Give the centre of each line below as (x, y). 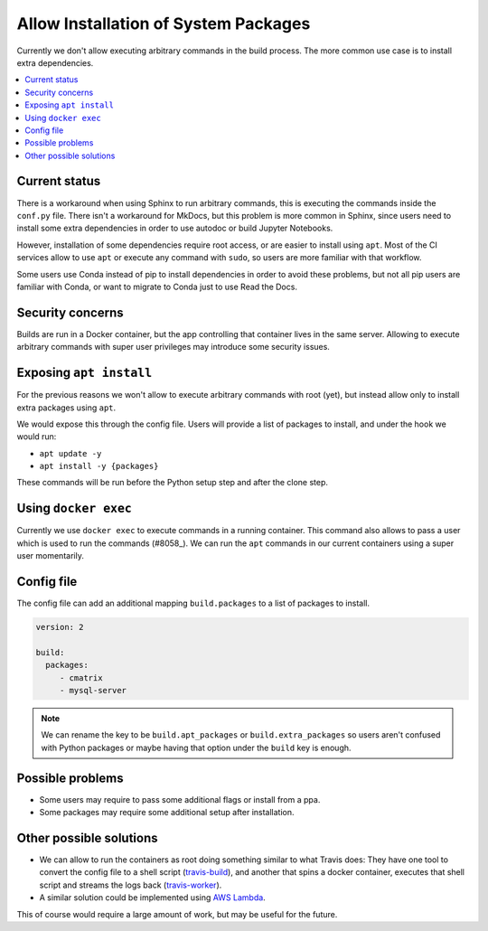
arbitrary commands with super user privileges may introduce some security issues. (173, 347)
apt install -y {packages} (99, 466)
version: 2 (60, 627)
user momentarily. (51, 556)
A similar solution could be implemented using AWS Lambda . (152, 898)
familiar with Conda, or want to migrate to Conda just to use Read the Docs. (157, 287)
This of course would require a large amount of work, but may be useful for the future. (177, 914)
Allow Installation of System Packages (164, 24)
